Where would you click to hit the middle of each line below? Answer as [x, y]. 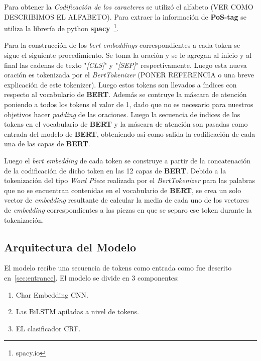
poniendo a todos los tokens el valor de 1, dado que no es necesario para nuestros [129, 104]
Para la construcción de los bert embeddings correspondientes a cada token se [122, 45]
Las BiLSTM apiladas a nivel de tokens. [77, 311]
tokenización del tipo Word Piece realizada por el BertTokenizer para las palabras [130, 180]
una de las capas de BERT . [47, 144]
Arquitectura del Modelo [70, 247]
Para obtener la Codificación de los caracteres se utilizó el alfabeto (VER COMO [129, 7]
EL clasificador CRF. [48, 328]
